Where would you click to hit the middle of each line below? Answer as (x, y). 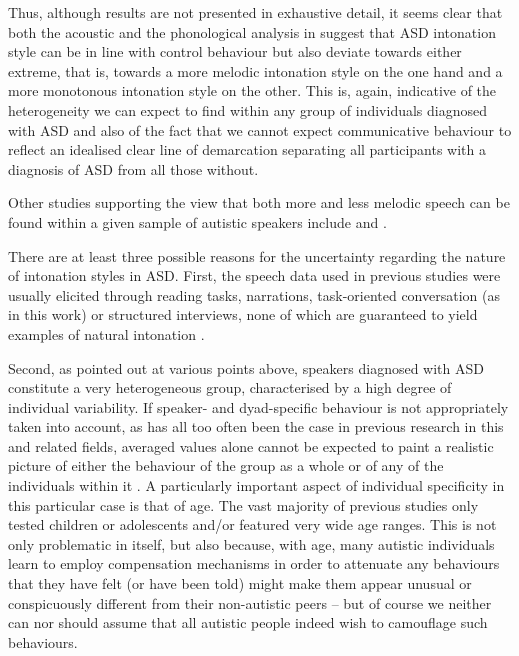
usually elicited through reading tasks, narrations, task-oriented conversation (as (254, 294)
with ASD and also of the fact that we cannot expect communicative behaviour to (260, 129)
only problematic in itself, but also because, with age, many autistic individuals (251, 543)
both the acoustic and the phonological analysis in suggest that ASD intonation (252, 31)
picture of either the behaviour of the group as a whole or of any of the (226, 465)
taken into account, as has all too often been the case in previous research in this (256, 426)
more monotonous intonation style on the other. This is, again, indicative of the (252, 90)
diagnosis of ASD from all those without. (133, 168)
